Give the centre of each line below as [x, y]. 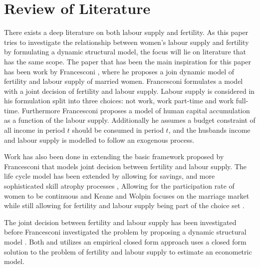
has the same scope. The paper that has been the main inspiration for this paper [128, 61]
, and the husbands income [209, 130]
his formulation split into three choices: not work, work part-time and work [119, 101]
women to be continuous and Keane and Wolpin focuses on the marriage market [127, 195]
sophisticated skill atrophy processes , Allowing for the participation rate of [119, 186]
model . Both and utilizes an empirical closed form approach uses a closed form [125, 242]
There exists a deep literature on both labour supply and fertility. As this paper [126, 32]
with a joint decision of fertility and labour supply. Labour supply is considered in [130, 91]
